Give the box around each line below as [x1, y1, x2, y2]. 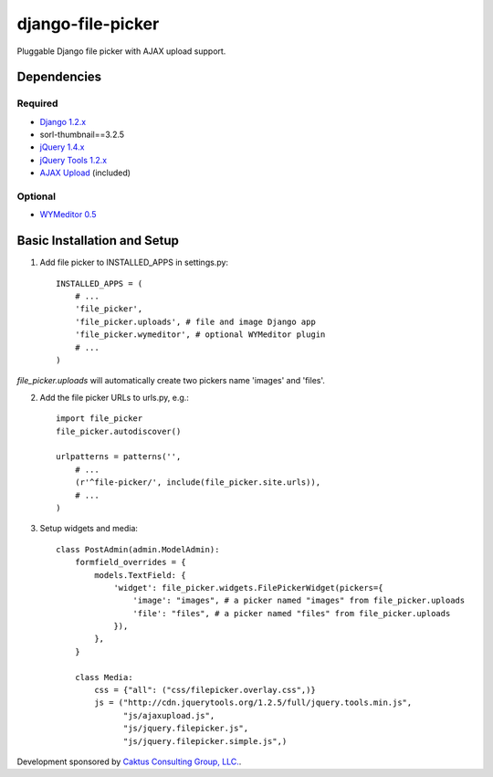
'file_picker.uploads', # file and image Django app [74, 316, 317, 327]
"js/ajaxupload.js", [123, 710, 215, 720]
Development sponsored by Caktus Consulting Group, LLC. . [16, 756, 242, 767]
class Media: [74, 672, 133, 682]
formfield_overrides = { [74, 557, 186, 568]
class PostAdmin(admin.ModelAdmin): [56, 544, 220, 554]
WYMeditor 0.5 [39, 209, 97, 220]
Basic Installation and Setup [16, 233, 180, 248]
